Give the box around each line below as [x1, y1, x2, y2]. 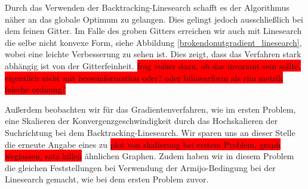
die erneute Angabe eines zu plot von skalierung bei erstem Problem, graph [5, 138, 281, 150]
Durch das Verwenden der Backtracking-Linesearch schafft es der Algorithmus [5, 1, 289, 13]
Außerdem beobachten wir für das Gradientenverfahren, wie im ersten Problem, [5, 103, 296, 115]
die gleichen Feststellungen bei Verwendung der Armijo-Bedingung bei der [5, 161, 276, 173]
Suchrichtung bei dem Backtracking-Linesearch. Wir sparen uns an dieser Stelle [5, 126, 295, 138]
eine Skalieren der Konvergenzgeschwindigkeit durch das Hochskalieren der [5, 114, 278, 127]
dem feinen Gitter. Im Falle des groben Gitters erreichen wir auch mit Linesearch [5, 24, 302, 37]
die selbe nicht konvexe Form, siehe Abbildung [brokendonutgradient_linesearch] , [5, 36, 302, 48]
